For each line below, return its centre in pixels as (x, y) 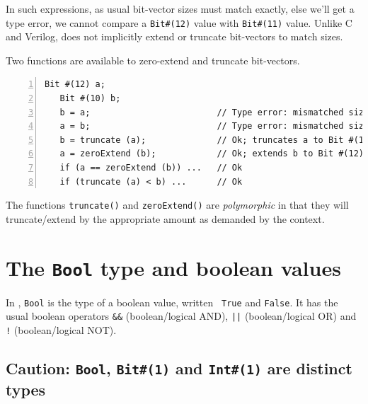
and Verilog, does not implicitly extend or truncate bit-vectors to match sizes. (174, 36)
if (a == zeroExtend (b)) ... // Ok (151, 168)
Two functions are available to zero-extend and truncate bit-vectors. (153, 60)
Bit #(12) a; (75, 85)
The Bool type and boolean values (173, 267)
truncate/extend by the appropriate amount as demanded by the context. (165, 218)
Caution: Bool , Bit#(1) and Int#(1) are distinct (179, 368)
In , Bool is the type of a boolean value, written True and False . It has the (172, 302)
